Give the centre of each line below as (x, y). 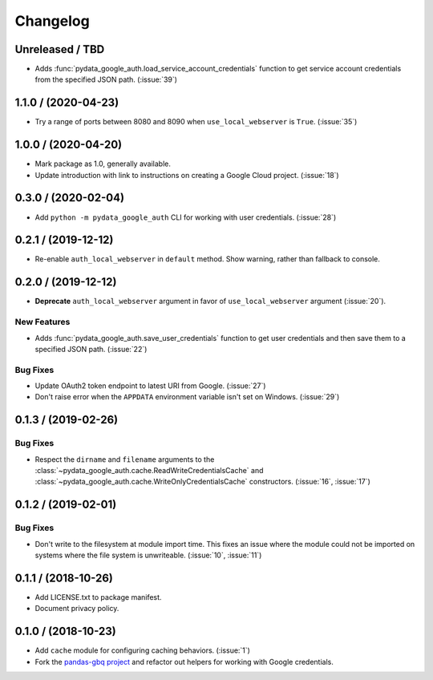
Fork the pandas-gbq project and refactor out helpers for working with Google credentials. (184, 662)
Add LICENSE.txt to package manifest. (98, 597)
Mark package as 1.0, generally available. (103, 164)
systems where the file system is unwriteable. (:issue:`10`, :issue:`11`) (148, 555)
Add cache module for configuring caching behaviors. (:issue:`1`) (142, 650)
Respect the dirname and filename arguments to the (125, 459)
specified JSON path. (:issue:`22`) (91, 349)
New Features (42, 322)
